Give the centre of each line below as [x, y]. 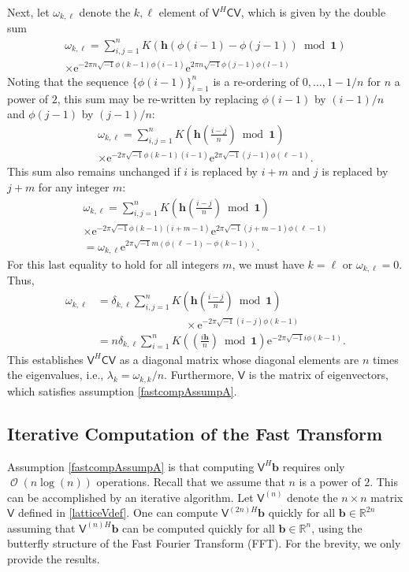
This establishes [45, 359]
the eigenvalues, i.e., [56, 375]
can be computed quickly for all [199, 527]
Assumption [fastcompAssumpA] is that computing [131, 466]
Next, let [28, 12]
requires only [314, 466]
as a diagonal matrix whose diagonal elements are [239, 359]
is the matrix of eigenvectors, [318, 375]
